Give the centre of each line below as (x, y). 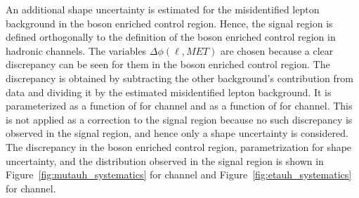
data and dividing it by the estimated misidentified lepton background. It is (169, 92)
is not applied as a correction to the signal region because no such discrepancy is (179, 119)
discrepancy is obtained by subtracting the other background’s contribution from (179, 78)
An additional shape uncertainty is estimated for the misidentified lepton (163, 9)
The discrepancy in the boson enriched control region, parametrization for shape (179, 146)
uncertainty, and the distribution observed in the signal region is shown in (165, 160)
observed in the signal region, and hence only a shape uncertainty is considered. (177, 133)
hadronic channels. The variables (76, 50)
